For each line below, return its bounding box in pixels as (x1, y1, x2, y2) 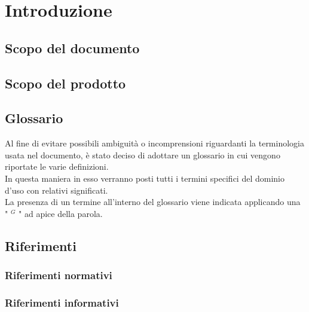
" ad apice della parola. (19, 207, 103, 219)
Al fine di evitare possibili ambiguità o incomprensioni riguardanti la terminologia (5, 137, 304, 149)
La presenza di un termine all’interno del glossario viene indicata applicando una (5, 195, 301, 208)
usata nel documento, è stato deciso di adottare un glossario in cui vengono (5, 148, 280, 161)
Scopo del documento (5, 38, 140, 57)
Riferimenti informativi (5, 295, 119, 310)
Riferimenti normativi (5, 268, 112, 282)
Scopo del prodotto (5, 74, 126, 92)
